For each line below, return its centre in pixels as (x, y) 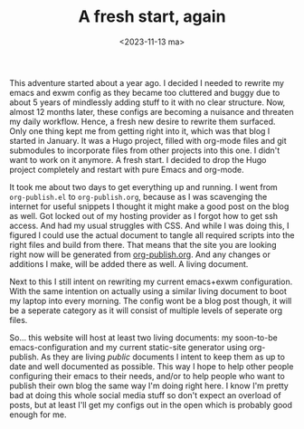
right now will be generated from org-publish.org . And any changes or (140, 254)
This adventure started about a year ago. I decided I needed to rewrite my (147, 82)
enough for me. (38, 415)
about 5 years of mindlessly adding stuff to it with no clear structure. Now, (147, 102)
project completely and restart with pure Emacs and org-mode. (127, 169)
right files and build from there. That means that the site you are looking (143, 244)
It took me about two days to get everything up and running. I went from (143, 186)
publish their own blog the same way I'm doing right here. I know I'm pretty (149, 386)
